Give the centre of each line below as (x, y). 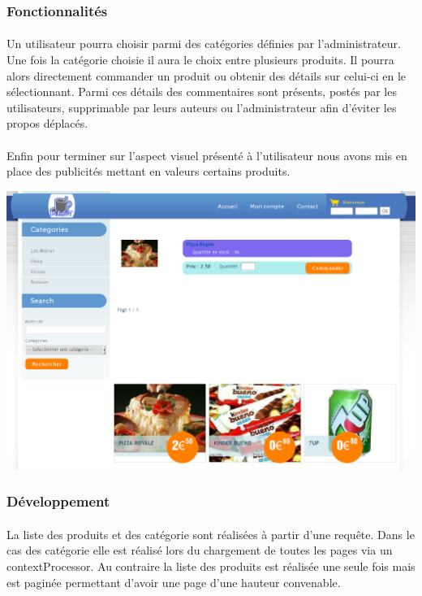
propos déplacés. (47, 123)
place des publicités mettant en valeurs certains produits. (149, 171)
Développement (58, 501)
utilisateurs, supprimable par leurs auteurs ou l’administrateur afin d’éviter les (202, 107)
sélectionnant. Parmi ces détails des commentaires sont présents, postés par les (202, 91)
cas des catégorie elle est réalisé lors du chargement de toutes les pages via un (200, 550)
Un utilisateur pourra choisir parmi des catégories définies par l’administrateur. (204, 44)
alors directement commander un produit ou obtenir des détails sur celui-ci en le (207, 75)
